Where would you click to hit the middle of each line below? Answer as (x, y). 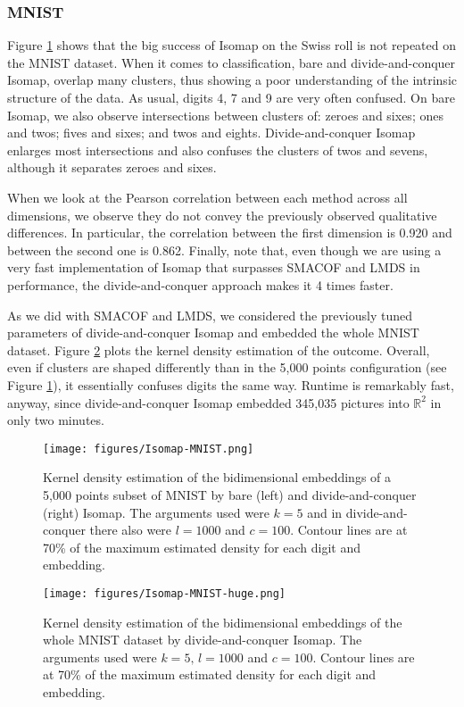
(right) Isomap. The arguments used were (156, 512)
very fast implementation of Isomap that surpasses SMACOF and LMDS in (214, 267)
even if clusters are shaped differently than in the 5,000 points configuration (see (227, 367)
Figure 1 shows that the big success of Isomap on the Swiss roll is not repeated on (232, 45)
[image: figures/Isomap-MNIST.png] (149, 449)
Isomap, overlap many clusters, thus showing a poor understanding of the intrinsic (232, 80)
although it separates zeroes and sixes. (112, 167)
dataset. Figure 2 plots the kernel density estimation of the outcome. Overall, (219, 349)
